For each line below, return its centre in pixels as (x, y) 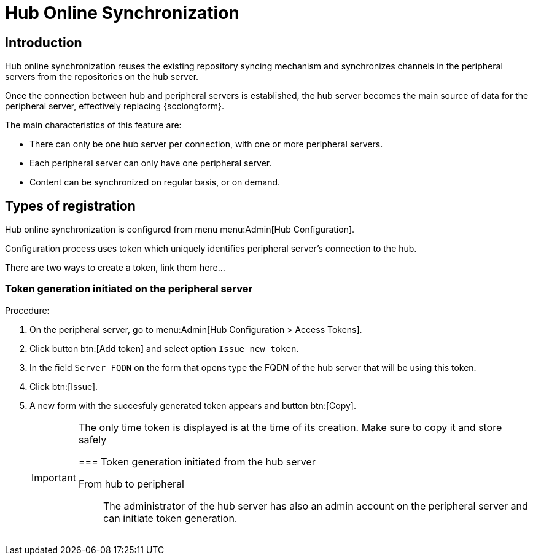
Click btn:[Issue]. (64, 386)
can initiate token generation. (170, 518)
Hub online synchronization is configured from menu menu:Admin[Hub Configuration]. (180, 230)
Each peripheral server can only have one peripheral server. (151, 163)
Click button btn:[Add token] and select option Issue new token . (164, 348)
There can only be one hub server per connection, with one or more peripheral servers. (206, 144)
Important (54, 477)
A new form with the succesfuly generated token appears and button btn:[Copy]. (193, 405)
